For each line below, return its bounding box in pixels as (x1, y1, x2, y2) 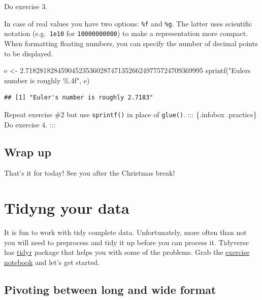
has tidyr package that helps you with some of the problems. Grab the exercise (4, 247, 250, 257)
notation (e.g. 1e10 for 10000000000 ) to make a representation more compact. (4, 28, 248, 39)
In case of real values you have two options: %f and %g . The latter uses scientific (4, 18, 252, 28)
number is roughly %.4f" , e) (4, 75, 90, 85)
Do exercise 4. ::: (4, 119, 56, 129)
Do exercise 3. (4, 1, 48, 11)
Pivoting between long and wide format (4, 281, 216, 297)
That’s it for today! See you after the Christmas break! (4, 168, 175, 178)
